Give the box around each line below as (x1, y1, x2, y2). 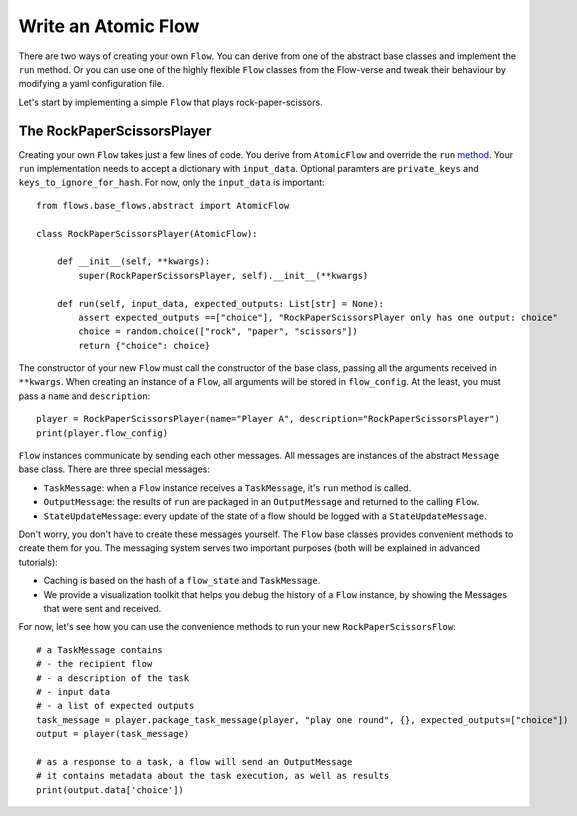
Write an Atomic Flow (18, 15, 200, 37)
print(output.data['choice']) (36, 784, 185, 795)
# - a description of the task (36, 672, 190, 684)
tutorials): (18, 556, 59, 568)
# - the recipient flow (36, 658, 153, 670)
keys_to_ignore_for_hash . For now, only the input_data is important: (18, 176, 325, 189)
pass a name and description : (18, 390, 151, 402)
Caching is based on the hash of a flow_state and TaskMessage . (43, 575, 321, 587)
